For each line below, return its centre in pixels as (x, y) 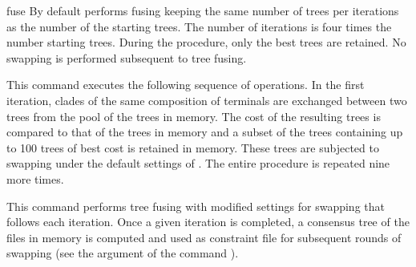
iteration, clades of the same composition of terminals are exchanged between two (207, 100)
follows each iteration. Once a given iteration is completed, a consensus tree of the (208, 222)
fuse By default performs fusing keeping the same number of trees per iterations (203, 10)
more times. (35, 178)
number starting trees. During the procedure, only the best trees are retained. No (206, 42)
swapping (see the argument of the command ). (123, 253)
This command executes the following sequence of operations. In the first (186, 85)
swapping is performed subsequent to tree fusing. (127, 57)
